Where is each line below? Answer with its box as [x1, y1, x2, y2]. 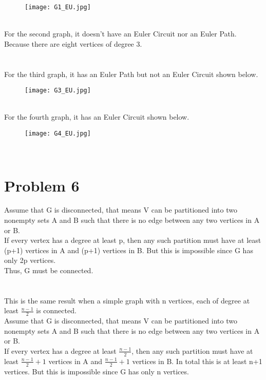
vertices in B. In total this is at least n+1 [132, 355, 262, 366]
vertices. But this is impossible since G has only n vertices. [4, 366, 189, 376]
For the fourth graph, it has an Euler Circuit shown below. [4, 111, 189, 122]
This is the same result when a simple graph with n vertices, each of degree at [4, 295, 250, 306]
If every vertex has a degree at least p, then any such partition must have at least [4, 235, 261, 245]
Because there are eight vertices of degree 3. [4, 38, 142, 49]
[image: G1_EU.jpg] [25, 4, 91, 11]
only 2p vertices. [4, 255, 56, 265]
